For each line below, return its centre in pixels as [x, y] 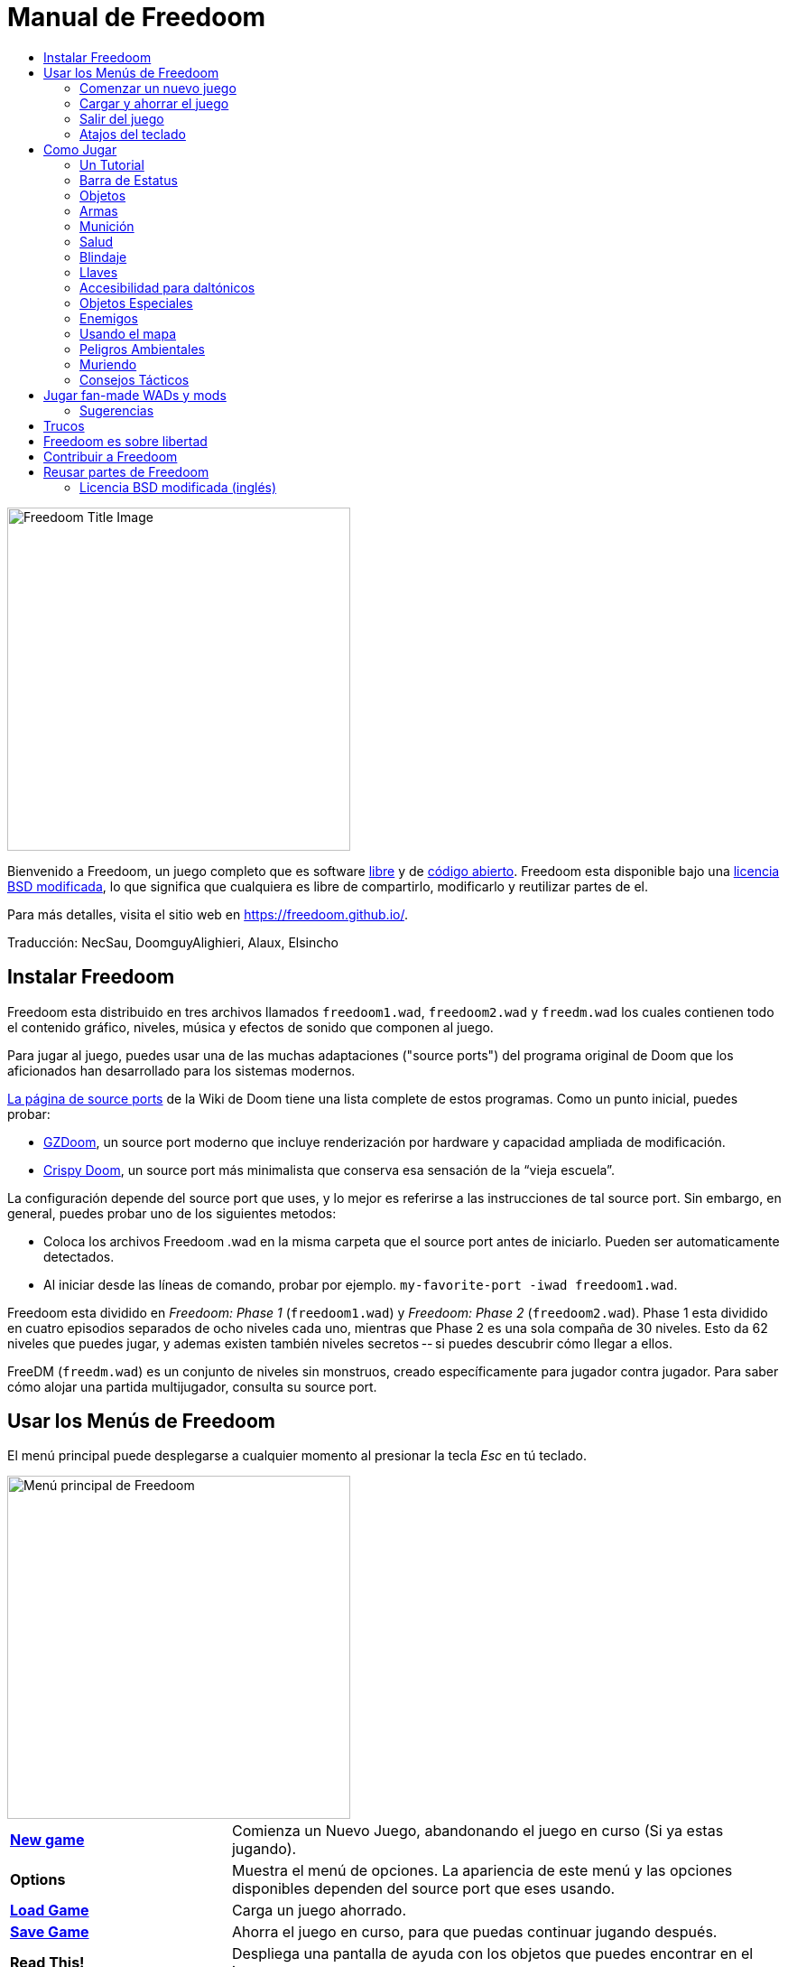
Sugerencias [117, 410]
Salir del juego [122, 118]
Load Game [50, 1911]
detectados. [79, 1256]
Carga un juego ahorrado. [319, 1911]
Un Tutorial [112, 164]
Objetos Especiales [136, 303]
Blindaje [103, 256]
